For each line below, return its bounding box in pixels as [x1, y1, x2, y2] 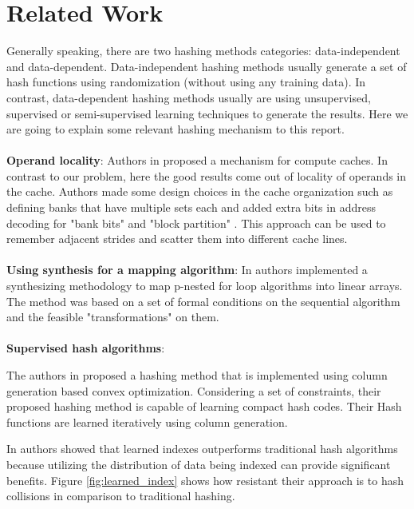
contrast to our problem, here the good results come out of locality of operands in [6, 167, 407, 184]
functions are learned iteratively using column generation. [6, 413, 288, 430]
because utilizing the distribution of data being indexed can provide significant [6, 455, 391, 472]
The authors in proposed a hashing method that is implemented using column [6, 367, 388, 383]
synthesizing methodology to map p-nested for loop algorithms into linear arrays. [6, 277, 403, 294]
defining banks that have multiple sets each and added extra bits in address [6, 199, 376, 216]
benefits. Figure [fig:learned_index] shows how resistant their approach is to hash [6, 471, 404, 488]
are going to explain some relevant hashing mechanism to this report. [6, 121, 345, 137]
